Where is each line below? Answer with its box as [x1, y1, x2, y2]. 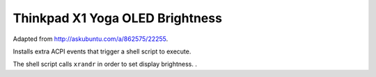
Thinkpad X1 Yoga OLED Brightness [13, 10, 223, 26]
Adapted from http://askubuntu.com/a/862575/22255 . [13, 35, 169, 43]
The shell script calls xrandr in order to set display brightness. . [13, 60, 198, 69]
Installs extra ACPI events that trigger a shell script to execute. [13, 47, 191, 55]
